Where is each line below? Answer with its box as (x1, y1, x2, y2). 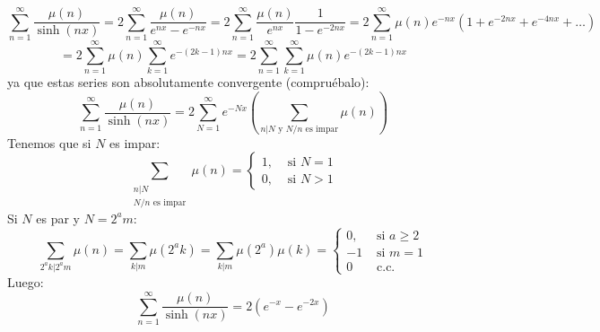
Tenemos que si (7, 133, 91, 152)
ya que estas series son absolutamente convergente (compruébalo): (7, 73, 370, 92)
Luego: (7, 273, 44, 292)
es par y (36, 208, 80, 227)
